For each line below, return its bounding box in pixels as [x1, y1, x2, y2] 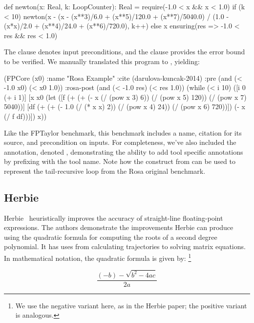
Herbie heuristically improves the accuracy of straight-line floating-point [4, 212, 223, 223]
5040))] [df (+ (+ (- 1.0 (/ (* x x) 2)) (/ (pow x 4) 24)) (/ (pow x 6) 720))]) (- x [4, 101, 245, 112]
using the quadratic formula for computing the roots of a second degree [4, 231, 217, 242]
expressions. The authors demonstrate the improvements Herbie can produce [4, 222, 233, 232]
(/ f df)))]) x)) [4, 111, 47, 121]
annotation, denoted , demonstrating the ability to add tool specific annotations [4, 146, 243, 157]
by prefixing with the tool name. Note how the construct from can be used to [4, 156, 235, 166]
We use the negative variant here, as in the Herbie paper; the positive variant [15, 300, 247, 310]
